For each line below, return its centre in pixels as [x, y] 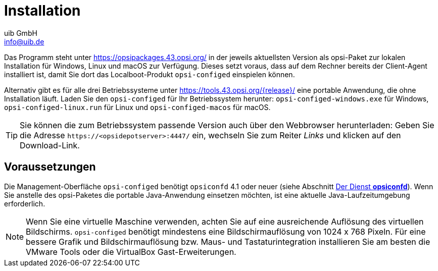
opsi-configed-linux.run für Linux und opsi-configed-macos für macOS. [137, 107]
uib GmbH [21, 33]
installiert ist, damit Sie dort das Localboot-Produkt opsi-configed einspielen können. [150, 74]
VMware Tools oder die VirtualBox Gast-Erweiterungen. [131, 252]
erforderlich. [25, 203]
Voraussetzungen [50, 167]
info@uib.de [24, 41]
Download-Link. [50, 145]
